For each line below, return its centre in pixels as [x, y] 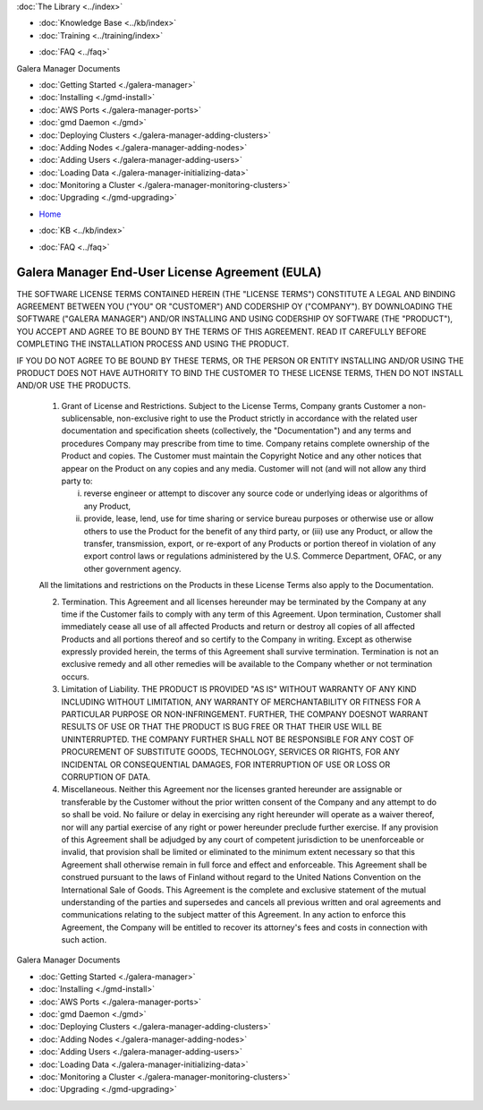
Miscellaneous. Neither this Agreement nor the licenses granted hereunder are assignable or [232, 790]
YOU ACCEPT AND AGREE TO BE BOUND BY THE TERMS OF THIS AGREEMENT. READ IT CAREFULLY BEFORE [221, 331]
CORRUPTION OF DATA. [106, 777]
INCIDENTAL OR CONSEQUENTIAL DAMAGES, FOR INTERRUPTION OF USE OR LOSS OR [226, 764]
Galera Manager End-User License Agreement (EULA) [169, 273]
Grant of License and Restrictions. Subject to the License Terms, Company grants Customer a [234, 406]
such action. [84, 940]
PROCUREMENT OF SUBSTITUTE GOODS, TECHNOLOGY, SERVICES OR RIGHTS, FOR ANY [230, 752]
